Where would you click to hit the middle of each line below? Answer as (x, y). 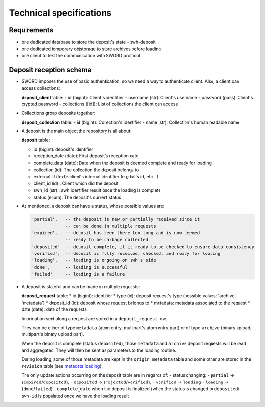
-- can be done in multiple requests (111, 226)
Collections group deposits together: (58, 113)
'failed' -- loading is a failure (78, 274)
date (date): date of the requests (54, 309)
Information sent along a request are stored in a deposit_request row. (94, 318)
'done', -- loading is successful (79, 267)
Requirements (31, 30)
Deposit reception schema (50, 69)
